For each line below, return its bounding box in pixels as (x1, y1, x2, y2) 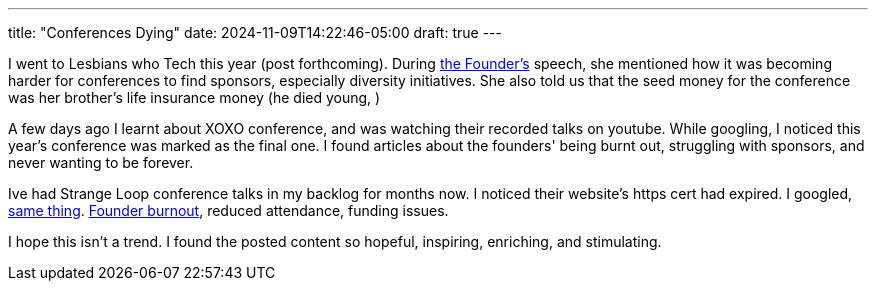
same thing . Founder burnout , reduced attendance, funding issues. (8, 202, 449, 219)
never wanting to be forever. (8, 154, 194, 171)
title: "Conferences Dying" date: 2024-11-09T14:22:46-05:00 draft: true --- (8, 24, 502, 41)
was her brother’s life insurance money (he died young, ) (8, 89, 381, 106)
